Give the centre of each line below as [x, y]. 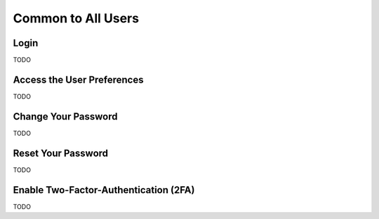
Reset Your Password [61, 153]
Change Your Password [65, 116]
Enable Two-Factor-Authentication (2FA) [104, 190]
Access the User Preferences [78, 79]
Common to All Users [76, 18]
